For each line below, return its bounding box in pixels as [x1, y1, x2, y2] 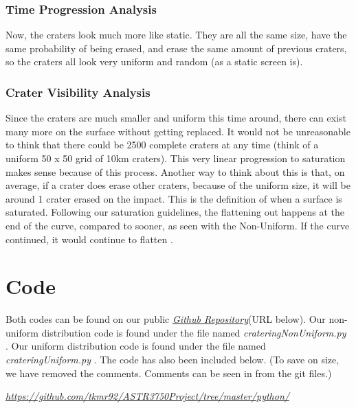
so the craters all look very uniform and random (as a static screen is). [5, 54, 303, 69]
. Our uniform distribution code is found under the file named [5, 339, 266, 353]
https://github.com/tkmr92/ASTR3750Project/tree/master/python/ [5, 389, 289, 403]
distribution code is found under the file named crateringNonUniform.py [41, 325, 346, 339]
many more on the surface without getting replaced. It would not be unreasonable [5, 124, 351, 138]
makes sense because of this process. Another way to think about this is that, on [5, 164, 345, 179]
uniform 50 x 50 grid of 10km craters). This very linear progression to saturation [5, 151, 346, 165]
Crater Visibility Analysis [5, 83, 151, 100]
